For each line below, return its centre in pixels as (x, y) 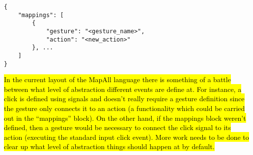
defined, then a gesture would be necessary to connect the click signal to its (118, 127)
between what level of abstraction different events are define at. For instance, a (123, 89)
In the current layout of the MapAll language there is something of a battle (117, 79)
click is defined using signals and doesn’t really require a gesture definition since (124, 99)
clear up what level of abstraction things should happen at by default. (109, 146)
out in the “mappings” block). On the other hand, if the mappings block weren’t (125, 118)
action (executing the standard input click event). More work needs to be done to (126, 137)
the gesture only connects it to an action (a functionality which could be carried (125, 108)
